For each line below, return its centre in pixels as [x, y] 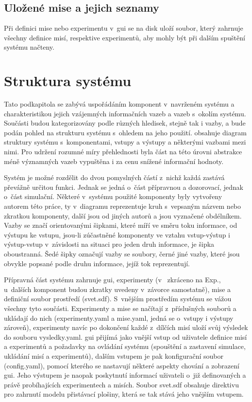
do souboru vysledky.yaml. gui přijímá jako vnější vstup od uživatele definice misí [126, 337]
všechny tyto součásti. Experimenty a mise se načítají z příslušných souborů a [120, 308]
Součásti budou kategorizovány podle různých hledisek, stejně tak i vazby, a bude [125, 123]
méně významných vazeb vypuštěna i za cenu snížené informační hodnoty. [114, 161]
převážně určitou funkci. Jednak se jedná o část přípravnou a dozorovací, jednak [124, 187]
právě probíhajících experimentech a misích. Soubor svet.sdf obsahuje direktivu [121, 384]
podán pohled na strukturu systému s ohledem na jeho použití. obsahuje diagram [125, 132]
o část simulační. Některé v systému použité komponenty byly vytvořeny [113, 196]
